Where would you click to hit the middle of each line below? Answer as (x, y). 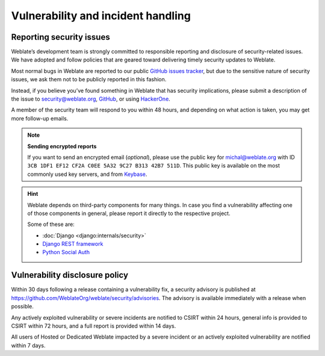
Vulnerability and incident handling (101, 16)
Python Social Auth (66, 252)
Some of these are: (51, 224)
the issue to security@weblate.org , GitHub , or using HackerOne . (91, 99)
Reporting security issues (61, 37)
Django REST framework (73, 244)
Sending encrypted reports (62, 146)
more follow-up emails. (40, 118)
